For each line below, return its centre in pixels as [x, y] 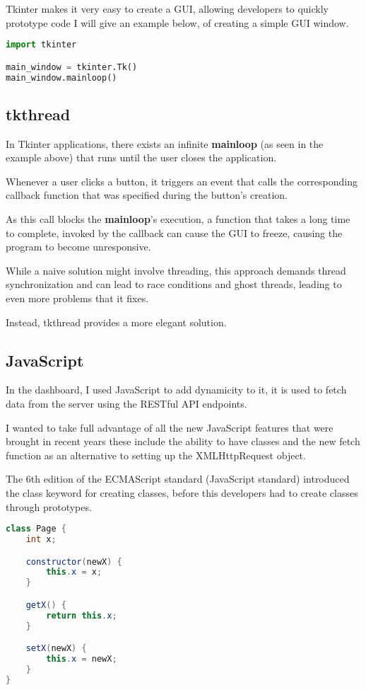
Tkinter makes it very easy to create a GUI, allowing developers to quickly [167, 8]
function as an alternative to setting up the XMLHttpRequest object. [156, 455]
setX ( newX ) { [56, 649]
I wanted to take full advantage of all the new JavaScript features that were [170, 427]
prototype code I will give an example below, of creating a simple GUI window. [177, 22]
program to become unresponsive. [78, 247]
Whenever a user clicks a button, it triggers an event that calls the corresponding [182, 181]
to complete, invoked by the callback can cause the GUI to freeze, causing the [174, 232]
